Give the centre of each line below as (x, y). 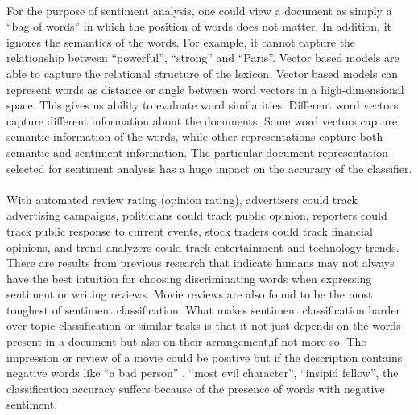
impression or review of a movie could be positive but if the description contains (205, 357)
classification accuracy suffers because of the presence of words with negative (196, 388)
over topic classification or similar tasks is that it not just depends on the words (204, 325)
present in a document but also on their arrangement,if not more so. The (186, 341)
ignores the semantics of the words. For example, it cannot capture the (181, 41)
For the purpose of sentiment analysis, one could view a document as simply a (199, 10)
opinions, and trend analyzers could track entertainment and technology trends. (203, 247)
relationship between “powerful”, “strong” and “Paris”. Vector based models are (203, 58)
